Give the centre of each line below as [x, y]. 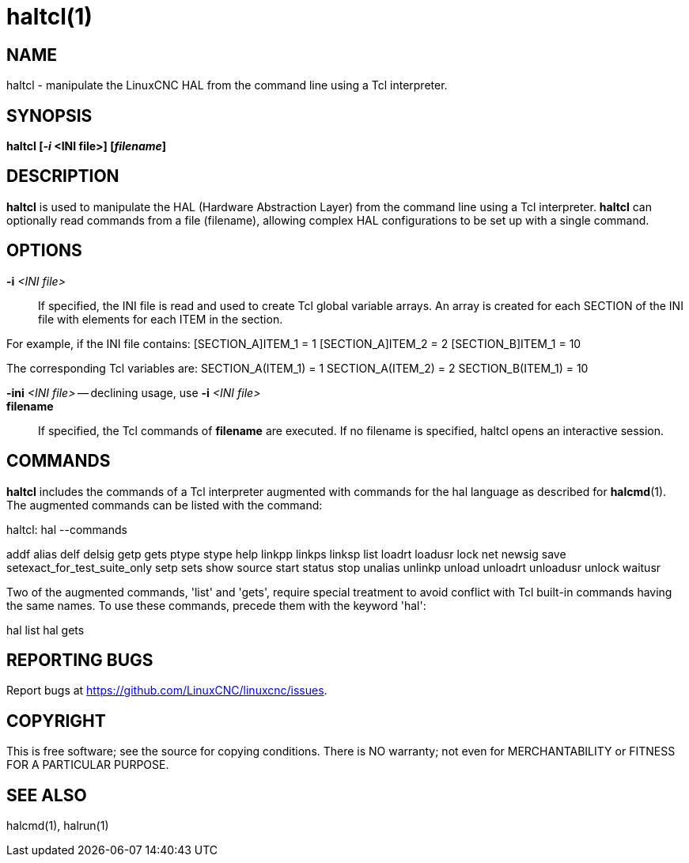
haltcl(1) [49, 17]
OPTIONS [44, 251]
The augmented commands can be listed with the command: [165, 505]
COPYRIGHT [56, 721]
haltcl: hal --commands [67, 529]
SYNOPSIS [49, 115]
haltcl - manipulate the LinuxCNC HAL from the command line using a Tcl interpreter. [227, 85]
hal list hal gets [45, 630]
